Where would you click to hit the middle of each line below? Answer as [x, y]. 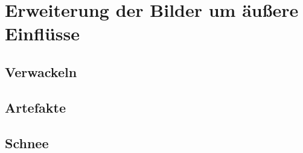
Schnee [27, 142]
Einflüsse [42, 33]
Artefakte [35, 107]
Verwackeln [41, 71]
